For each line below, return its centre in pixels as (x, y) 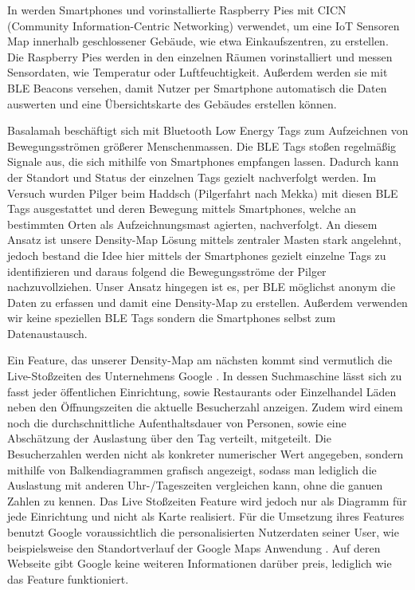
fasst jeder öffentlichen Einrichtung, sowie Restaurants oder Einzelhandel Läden (202, 391)
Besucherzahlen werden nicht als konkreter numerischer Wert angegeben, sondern (206, 454)
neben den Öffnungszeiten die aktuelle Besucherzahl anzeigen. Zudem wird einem (205, 407)
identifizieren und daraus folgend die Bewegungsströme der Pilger (167, 271)
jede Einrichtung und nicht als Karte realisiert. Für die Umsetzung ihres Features (206, 516)
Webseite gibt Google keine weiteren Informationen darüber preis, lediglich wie (200, 563)
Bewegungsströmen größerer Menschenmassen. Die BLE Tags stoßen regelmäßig (202, 146)
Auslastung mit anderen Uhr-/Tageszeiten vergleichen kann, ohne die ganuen (195, 485)
